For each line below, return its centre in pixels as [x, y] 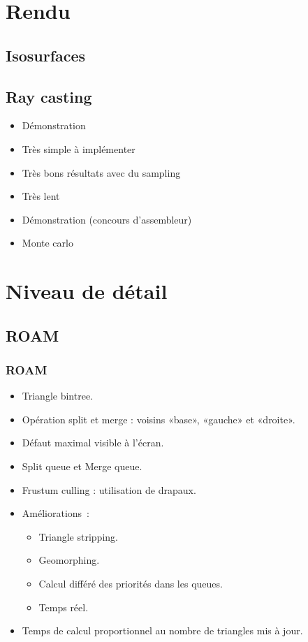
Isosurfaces [46, 55]
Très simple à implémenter [79, 148]
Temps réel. [64, 607]
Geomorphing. [69, 560]
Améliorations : [56, 513]
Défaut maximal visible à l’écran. [93, 443]
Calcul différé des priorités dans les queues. [131, 584]
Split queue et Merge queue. [82, 466]
